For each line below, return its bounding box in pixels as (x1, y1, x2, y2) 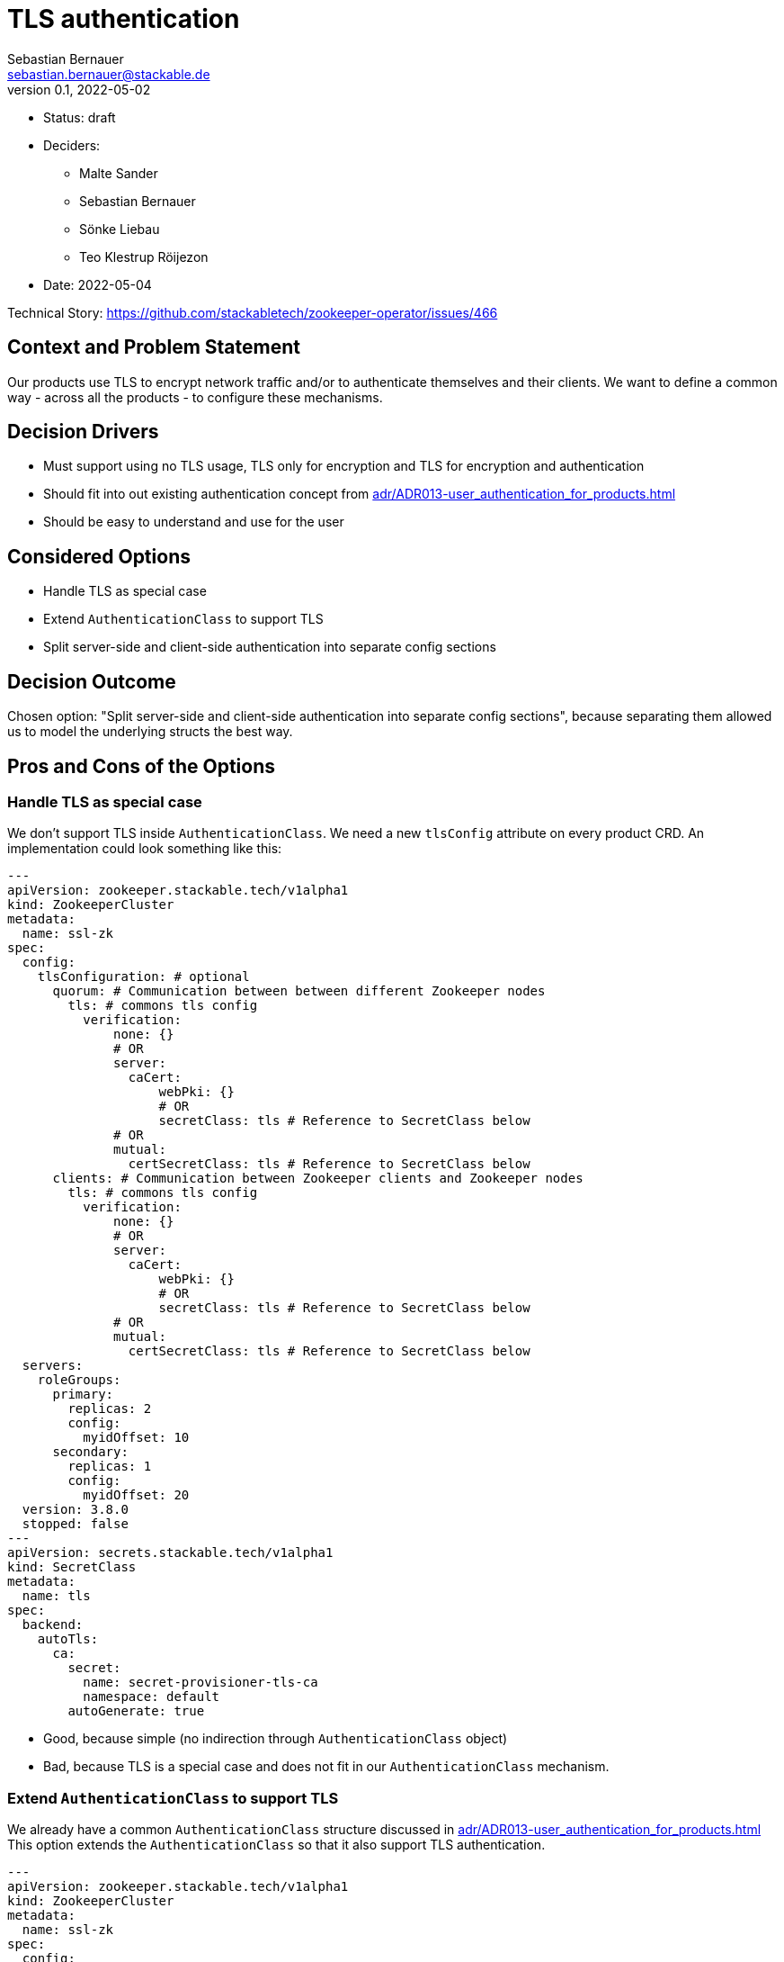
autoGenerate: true (67, 1704, 205, 1719)
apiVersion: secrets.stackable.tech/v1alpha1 (7, 1545, 334, 1561)
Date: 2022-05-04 (43, 276, 152, 292)
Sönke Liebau (79, 220, 160, 237)
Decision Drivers (7, 420, 159, 444)
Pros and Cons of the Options (7, 754, 275, 778)
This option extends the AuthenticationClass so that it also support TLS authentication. (7, 1837, 546, 1853)
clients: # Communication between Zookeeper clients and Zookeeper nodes (52, 1171, 584, 1186)
